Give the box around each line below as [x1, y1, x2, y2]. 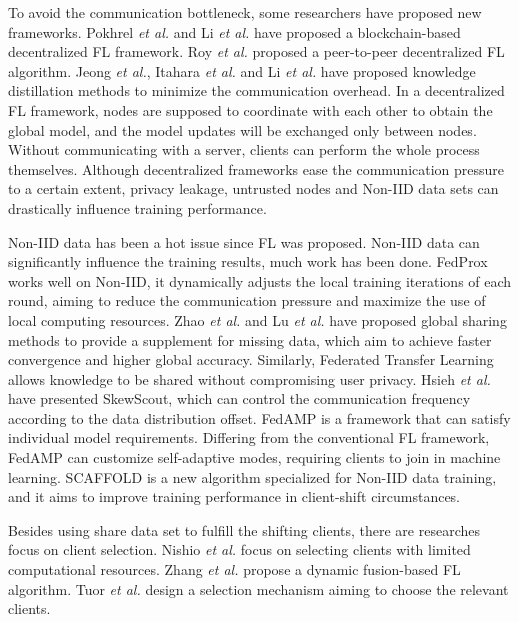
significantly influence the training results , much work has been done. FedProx [8, 251, 488, 272]
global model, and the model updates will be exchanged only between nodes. [8, 119, 477, 140]
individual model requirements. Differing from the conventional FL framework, [8, 427, 490, 448]
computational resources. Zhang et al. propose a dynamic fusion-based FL [8, 559, 461, 580]
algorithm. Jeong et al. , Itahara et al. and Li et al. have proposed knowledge [8, 60, 476, 81]
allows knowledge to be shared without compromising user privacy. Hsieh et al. [8, 368, 491, 389]
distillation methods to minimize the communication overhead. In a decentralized [8, 80, 505, 101]
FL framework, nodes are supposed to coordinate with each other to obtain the [8, 99, 493, 120]
